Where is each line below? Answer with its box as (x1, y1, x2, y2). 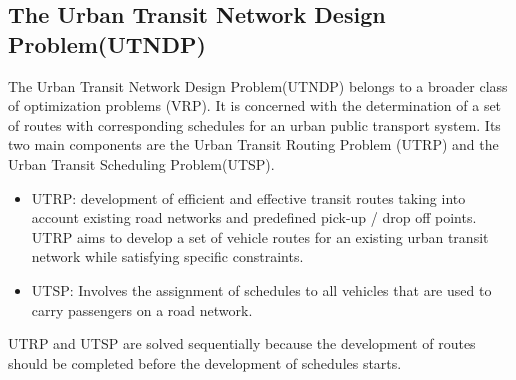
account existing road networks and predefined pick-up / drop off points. (31, 207, 477, 228)
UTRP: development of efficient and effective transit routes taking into (31, 187, 466, 208)
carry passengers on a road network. (31, 299, 253, 320)
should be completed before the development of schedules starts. (8, 352, 402, 373)
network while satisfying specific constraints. (31, 246, 304, 267)
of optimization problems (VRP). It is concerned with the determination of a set (8, 95, 502, 116)
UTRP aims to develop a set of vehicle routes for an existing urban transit (31, 226, 489, 247)
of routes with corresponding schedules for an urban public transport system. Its (8, 114, 501, 135)
